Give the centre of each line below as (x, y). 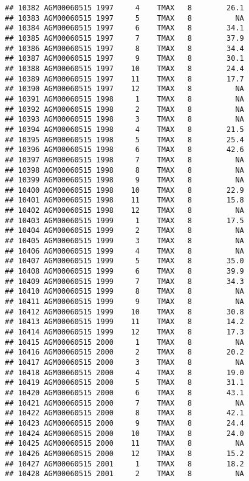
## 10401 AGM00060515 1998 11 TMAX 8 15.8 (124, 200)
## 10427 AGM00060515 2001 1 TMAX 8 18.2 (124, 464)
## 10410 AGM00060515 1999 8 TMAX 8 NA (124, 292)
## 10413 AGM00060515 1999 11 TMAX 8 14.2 (124, 322)
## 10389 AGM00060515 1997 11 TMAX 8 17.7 (124, 79)
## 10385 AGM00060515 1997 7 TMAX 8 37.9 (124, 38)
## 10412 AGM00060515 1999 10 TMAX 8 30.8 (124, 312)
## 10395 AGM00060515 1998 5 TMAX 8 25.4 (124, 140)
